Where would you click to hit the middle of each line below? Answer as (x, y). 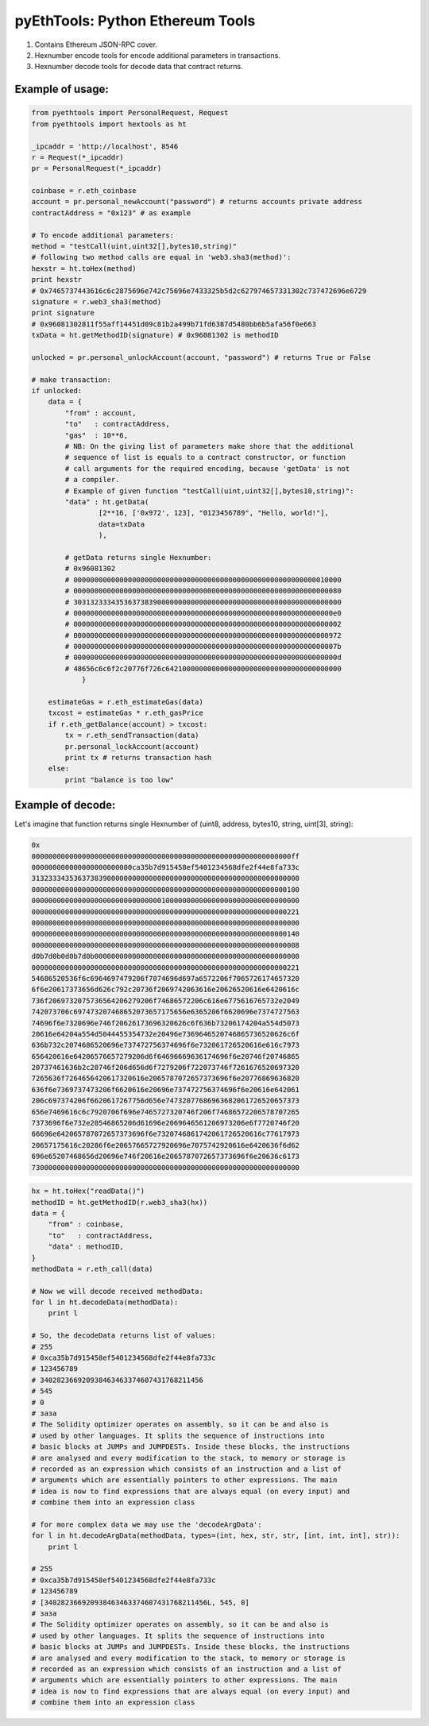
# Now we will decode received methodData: (118, 1291)
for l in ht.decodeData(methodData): (105, 1302)
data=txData (122, 524)
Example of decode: (65, 805)
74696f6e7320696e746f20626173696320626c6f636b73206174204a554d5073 (166, 1023)
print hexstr (57, 280)
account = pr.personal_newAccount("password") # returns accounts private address (197, 202)
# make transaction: (71, 380)
